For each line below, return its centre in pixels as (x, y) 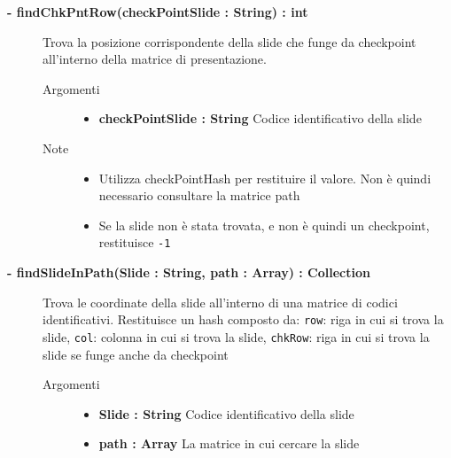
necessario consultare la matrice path (199, 195)
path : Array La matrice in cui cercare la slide (229, 443)
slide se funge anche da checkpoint (136, 354)
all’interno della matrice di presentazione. (155, 59)
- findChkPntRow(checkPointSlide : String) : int (158, 12)
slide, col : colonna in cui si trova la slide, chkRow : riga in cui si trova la (236, 336)
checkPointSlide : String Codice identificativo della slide (260, 118)
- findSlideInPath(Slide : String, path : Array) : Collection (189, 272)
